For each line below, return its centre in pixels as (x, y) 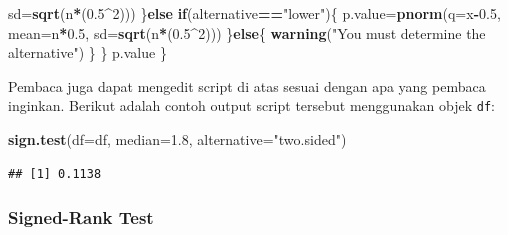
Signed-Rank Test (81, 217)
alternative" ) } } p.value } (87, 52)
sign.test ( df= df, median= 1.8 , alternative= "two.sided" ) (177, 139)
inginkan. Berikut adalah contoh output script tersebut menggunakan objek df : (251, 105)
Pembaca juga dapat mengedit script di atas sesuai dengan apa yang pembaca (247, 85)
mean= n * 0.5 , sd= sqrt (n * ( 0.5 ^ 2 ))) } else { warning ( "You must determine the (247, 32)
